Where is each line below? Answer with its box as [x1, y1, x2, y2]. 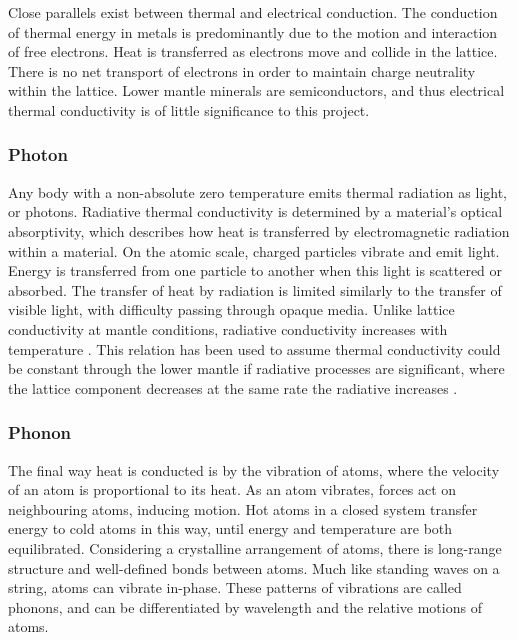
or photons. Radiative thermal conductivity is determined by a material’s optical [8, 201, 503, 222]
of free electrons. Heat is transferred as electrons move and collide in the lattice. [8, 41, 498, 62]
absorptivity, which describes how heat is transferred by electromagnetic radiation [8, 220, 510, 241]
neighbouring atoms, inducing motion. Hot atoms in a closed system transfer [8, 498, 478, 519]
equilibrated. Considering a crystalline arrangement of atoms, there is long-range [8, 537, 502, 558]
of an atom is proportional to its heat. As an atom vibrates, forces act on [8, 479, 457, 500]
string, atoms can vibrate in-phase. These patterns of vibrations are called [8, 577, 462, 598]
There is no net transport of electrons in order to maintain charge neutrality [8, 60, 476, 81]
